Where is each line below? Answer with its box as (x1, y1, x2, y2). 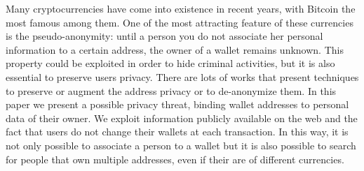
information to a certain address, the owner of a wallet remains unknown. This (6, 42, 344, 57)
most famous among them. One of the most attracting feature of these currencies (6, 15, 353, 29)
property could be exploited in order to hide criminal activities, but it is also (6, 56, 335, 70)
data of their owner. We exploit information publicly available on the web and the (6, 110, 358, 125)
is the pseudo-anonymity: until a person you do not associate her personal (6, 29, 323, 43)
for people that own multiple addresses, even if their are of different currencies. (6, 151, 344, 166)
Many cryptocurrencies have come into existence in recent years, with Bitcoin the (6, 1, 356, 15)
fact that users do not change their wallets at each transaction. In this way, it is (6, 124, 349, 139)
